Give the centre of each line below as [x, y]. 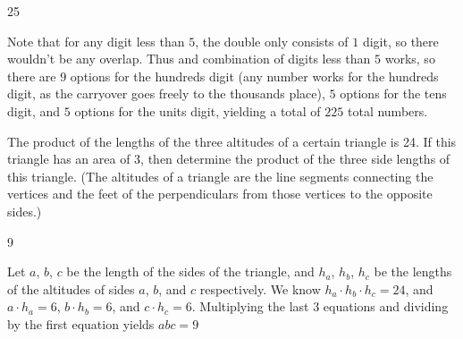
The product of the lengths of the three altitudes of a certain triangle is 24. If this [232, 141]
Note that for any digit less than [96, 41]
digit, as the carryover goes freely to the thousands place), [166, 93]
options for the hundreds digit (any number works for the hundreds [254, 76]
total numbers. [387, 110]
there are [32, 76]
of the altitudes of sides [71, 288]
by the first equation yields [81, 323]
